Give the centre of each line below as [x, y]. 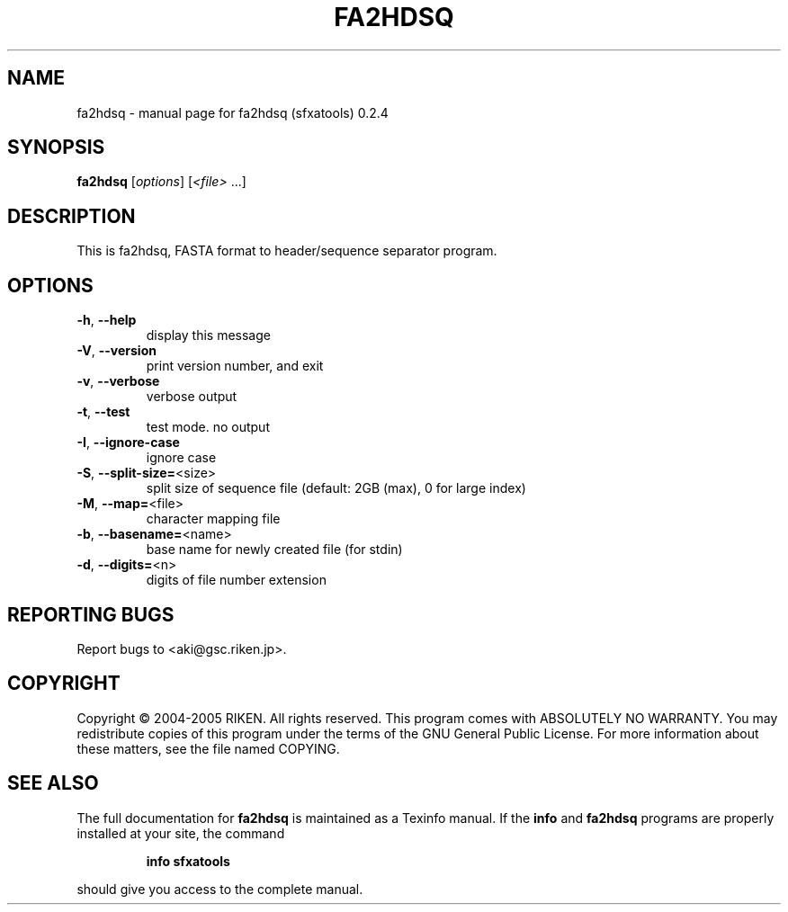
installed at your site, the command [181, 833]
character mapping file [213, 519]
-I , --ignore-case [128, 443]
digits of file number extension [236, 580]
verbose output [192, 397]
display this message [208, 335]
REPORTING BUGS [91, 614]
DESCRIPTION [72, 216]
